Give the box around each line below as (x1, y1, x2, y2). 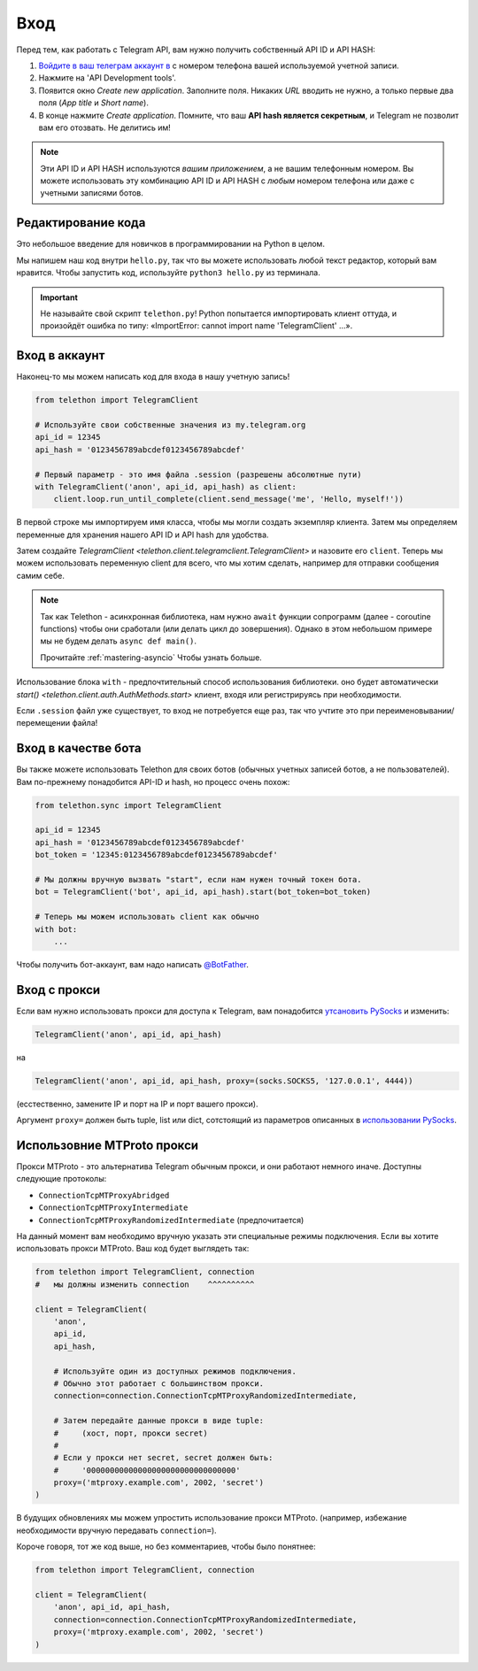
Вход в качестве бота (16, 741, 142, 756)
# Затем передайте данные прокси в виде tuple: (53, 1416, 265, 1426)
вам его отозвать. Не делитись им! (38, 122, 172, 133)
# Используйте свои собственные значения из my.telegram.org (35, 420, 306, 429)
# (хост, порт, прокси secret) (53, 1428, 208, 1438)
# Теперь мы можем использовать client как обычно (35, 912, 260, 922)
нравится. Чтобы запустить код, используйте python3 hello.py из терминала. (16, 267, 320, 278)
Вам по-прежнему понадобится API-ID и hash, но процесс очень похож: (16, 776, 290, 787)
